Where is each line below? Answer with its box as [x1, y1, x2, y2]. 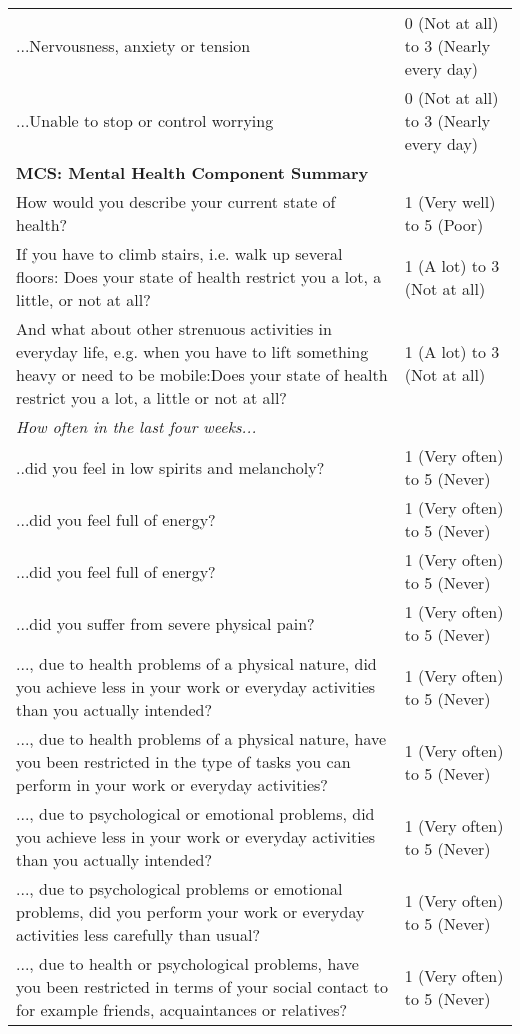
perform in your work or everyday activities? [16, 773, 328, 796]
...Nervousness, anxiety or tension [16, 34, 251, 57]
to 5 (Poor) [404, 213, 484, 236]
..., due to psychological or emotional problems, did [16, 802, 375, 825]
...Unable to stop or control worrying [16, 109, 274, 132]
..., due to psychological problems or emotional [16, 877, 343, 900]
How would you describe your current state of [16, 190, 336, 213]
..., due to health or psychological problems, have [16, 952, 359, 975]
